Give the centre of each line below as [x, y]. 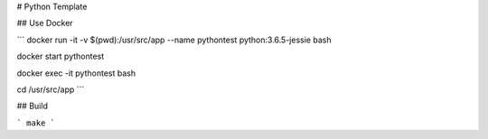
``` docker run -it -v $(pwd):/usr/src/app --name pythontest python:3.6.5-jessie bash [174, 40]
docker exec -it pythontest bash [76, 73]
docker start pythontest [61, 56]
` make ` [36, 123]
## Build [33, 106]
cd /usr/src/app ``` [51, 89]
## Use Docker [45, 23]
